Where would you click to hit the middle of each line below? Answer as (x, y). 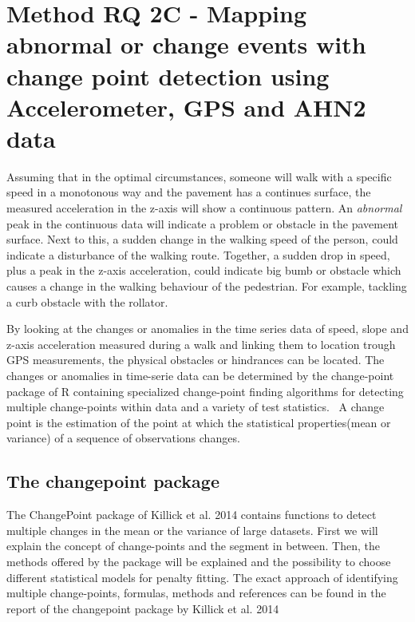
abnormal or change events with (186, 44)
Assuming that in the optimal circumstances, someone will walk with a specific (199, 176)
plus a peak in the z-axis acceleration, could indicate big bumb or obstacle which (204, 270)
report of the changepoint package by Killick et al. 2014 (143, 608)
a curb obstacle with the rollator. (87, 301)
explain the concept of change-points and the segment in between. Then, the (193, 546)
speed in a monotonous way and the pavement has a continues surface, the (189, 192)
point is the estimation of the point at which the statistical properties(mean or (199, 422)
